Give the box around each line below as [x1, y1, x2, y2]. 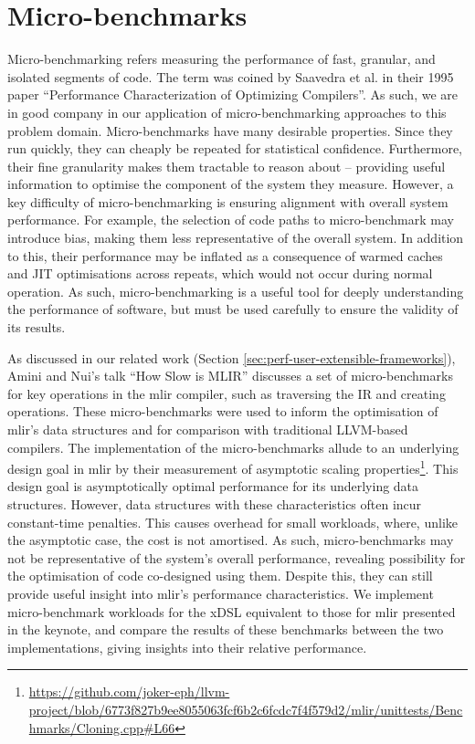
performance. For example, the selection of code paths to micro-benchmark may [7, 210, 454, 229]
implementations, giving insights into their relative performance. [7, 637, 367, 656]
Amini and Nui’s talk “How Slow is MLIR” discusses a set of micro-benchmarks [7, 366, 453, 385]
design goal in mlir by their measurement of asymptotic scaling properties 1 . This [7, 456, 459, 477]
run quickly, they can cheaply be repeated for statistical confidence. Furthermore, [7, 139, 463, 158]
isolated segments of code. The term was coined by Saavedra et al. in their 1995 [7, 67, 454, 86]
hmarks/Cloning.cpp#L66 [28, 718, 175, 737]
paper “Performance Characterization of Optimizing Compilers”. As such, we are [7, 85, 459, 104]
